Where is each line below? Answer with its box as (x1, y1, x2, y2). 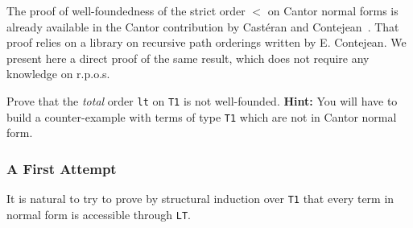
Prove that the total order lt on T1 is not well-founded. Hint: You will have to (6, 92, 398, 109)
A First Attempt (6, 158, 117, 178)
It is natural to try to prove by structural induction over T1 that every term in (6, 190, 394, 207)
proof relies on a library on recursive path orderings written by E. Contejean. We (6, 34, 407, 51)
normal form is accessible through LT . (6, 205, 191, 222)
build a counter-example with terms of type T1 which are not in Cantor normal (6, 108, 397, 125)
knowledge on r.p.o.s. (6, 65, 110, 82)
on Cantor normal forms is (267, 2, 399, 19)
